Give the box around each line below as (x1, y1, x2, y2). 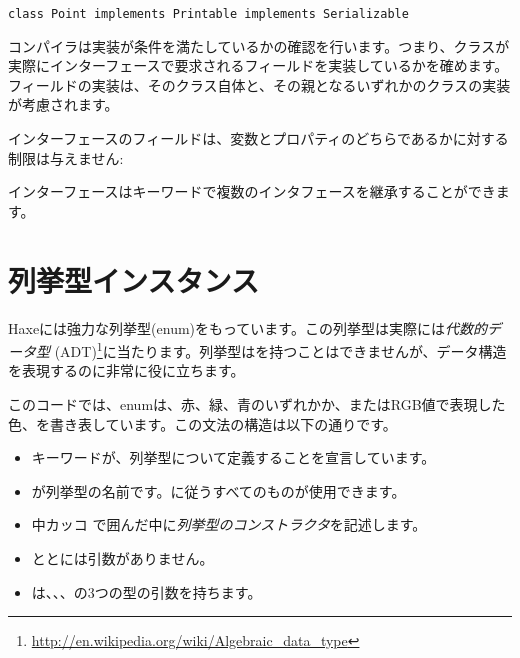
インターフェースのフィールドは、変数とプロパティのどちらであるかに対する (8, 128, 509, 149)
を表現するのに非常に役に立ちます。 (8, 360, 245, 381)
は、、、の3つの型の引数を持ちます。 (31, 581, 262, 602)
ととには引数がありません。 (31, 547, 214, 568)
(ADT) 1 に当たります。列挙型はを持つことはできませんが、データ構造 (54, 338, 507, 361)
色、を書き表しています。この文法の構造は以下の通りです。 (8, 413, 397, 434)
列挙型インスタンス (8, 259, 259, 300)
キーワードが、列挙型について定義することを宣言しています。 (31, 447, 436, 468)
